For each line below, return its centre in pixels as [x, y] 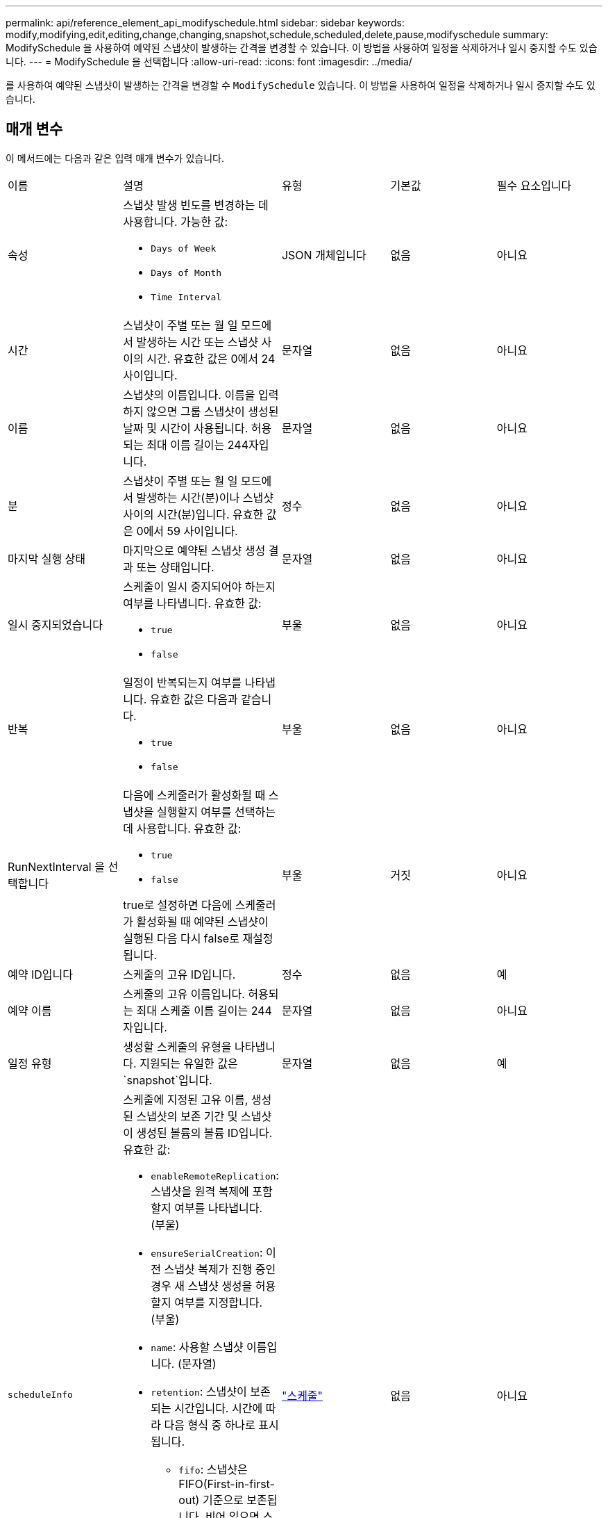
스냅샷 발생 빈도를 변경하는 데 [196, 205]
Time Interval [186, 297]
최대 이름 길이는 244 [197, 444]
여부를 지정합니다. [219, 1302]
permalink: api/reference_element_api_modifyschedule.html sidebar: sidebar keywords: [205, 23]
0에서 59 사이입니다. [187, 531]
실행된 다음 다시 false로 [181, 938]
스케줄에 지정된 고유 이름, [186, 1099]
